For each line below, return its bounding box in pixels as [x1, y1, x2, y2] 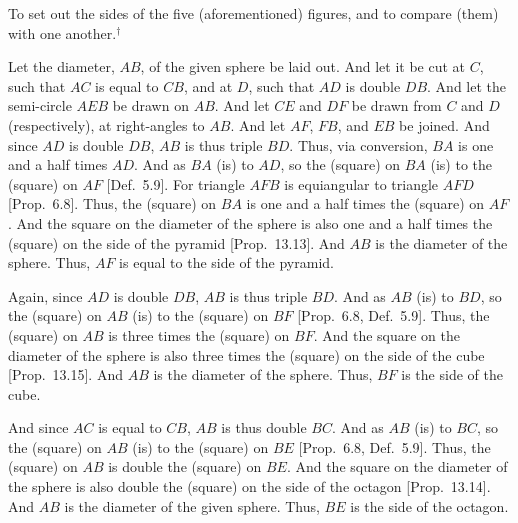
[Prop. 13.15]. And [8, 364, 123, 385]
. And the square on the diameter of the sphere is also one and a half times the [8, 212, 493, 233]
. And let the [427, 75, 506, 96]
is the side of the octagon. [350, 495, 509, 516]
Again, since [8, 285, 83, 306]
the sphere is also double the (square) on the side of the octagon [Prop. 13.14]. [8, 476, 491, 497]
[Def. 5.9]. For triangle [106, 173, 245, 194]
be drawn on [112, 95, 189, 116]
